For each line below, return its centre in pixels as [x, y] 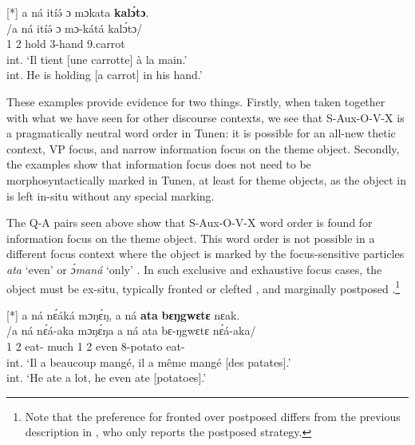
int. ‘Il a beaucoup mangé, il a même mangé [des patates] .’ [149, 362]
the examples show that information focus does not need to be [159, 164]
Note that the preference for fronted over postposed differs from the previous [213, 416]
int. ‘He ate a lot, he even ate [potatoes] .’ [107, 377]
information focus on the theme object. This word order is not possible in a [191, 238]
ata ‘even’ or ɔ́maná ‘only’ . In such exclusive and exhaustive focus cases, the [194, 269]
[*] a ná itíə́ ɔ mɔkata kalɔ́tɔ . [78, 12]
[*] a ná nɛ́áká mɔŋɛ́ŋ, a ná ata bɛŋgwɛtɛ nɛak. [123, 314]
